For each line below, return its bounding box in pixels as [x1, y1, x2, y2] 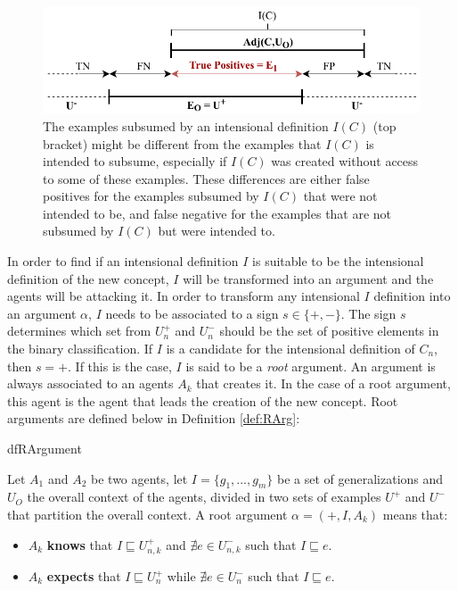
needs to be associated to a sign [105, 304, 279, 322]
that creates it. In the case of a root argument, [196, 374, 451, 393]
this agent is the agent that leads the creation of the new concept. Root [7, 391, 398, 410]
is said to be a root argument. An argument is [185, 356, 436, 375]
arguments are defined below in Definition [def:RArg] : [7, 409, 300, 428]
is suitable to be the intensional [252, 252, 424, 271]
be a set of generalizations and [276, 469, 444, 487]
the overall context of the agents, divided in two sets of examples [27, 487, 381, 506]
